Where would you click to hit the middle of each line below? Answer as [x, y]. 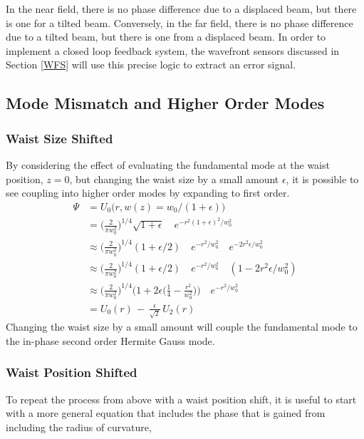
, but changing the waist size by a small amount [174, 179]
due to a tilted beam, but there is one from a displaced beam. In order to [166, 37]
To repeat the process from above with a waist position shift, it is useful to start [181, 399]
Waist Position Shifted [72, 372]
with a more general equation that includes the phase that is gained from [166, 413]
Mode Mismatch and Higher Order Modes [165, 103]
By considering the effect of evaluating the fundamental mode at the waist [168, 164]
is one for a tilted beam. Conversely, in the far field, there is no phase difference [180, 22]
